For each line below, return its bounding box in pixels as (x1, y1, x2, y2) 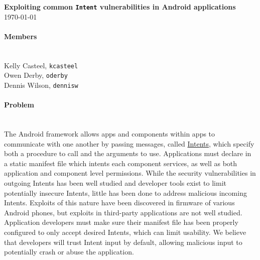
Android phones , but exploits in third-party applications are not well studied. (4, 207, 242, 217)
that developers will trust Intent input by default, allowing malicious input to (4, 236, 242, 247)
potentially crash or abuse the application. (4, 246, 134, 257)
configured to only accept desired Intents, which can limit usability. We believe (4, 226, 246, 237)
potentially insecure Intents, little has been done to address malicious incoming (4, 187, 247, 198)
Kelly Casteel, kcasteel (4, 60, 78, 70)
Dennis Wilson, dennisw (4, 79, 78, 90)
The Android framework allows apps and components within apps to (4, 128, 215, 139)
